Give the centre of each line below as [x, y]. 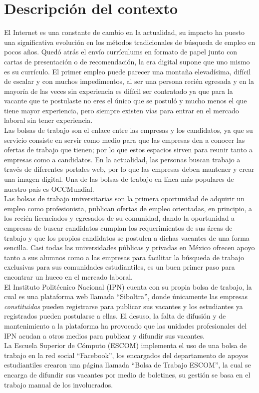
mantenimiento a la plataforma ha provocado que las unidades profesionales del [126, 325]
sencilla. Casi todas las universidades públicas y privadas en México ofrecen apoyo [129, 247]
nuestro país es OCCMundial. [49, 189]
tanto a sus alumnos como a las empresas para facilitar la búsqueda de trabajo [124, 257]
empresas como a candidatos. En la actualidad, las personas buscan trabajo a [122, 159]
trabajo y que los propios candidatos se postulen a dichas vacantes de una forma [127, 237]
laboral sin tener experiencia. [48, 120]
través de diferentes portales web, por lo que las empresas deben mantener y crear [129, 169]
